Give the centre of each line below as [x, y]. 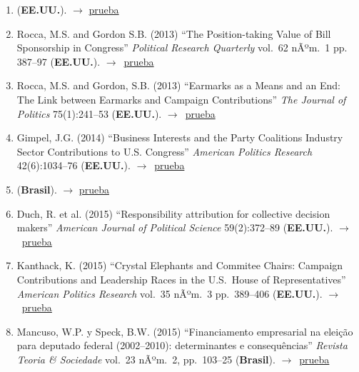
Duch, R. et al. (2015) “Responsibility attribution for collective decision [173, 213]
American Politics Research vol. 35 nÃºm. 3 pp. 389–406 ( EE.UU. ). [170, 293]
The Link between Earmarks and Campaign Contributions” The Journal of [181, 99]
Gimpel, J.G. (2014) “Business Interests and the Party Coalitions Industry [180, 137]
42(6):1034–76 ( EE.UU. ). [74, 165]
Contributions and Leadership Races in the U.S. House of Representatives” [181, 279]
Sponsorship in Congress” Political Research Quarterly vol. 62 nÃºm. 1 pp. [182, 47]
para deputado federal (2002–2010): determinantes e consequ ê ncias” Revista [182, 345]
